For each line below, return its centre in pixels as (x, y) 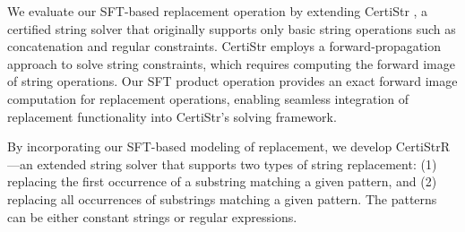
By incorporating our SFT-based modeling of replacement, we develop (200, 146)
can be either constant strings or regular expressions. (152, 216)
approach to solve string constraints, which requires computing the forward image (231, 63)
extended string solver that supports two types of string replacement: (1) (237, 163)
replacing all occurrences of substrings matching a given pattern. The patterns (222, 198)
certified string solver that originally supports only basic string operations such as (232, 28)
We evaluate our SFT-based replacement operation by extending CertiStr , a (218, 11)
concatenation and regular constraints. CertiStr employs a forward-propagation (224, 46)
